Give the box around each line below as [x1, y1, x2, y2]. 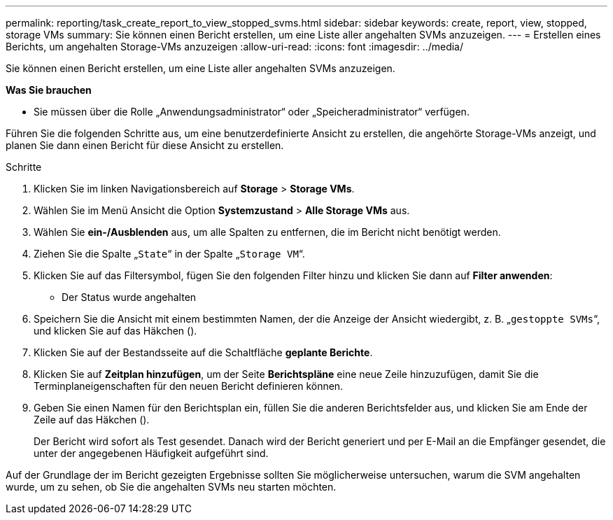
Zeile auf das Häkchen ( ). [34, 414, 150, 426]
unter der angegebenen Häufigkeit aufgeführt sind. [34, 447, 269, 459]
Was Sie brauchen [6, 84, 92, 96]
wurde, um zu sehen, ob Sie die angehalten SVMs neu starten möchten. [6, 481, 337, 493]
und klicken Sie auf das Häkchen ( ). [34, 325, 197, 337]
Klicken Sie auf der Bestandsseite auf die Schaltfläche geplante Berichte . [34, 346, 373, 358]
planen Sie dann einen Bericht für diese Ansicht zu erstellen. [6, 139, 284, 151]
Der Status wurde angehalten [62, 291, 197, 303]
